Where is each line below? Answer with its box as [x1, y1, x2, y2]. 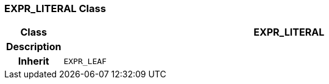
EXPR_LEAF [63, 56, 107, 66]
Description [6, 40, 62, 53]
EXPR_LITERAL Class [4, 2, 106, 15]
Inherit [18, 55, 49, 68]
